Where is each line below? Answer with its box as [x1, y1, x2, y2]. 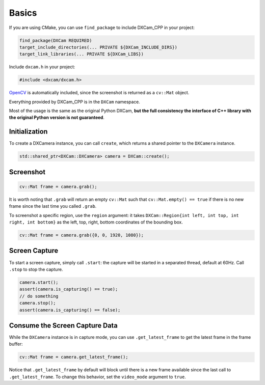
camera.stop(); [19, 300, 56, 306]
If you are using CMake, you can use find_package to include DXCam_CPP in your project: [9, 25, 195, 30]
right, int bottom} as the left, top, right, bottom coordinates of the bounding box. [9, 219, 183, 225]
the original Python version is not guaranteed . [9, 114, 105, 120]
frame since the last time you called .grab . [9, 203, 97, 209]
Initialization [9, 128, 48, 136]
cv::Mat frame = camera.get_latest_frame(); [19, 354, 129, 360]
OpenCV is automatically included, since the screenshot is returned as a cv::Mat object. [9, 90, 189, 96]
